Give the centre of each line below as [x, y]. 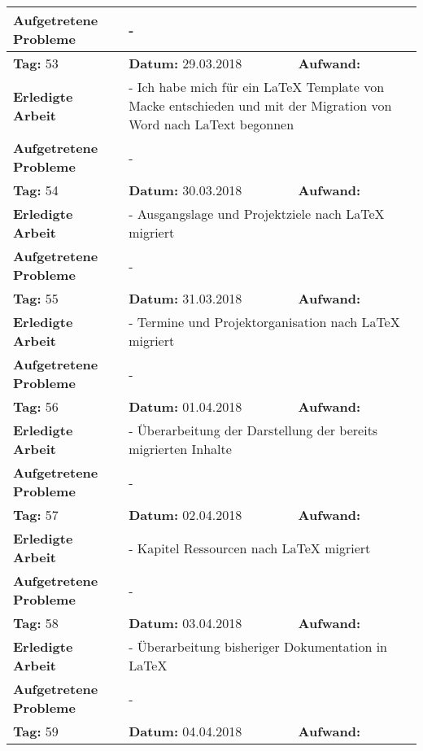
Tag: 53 [36, 63]
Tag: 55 [36, 298]
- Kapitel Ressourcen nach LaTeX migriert [250, 548]
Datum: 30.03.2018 [185, 190]
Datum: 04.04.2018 [185, 731]
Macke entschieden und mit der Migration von [260, 105]
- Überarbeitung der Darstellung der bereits [253, 430]
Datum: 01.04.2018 [185, 406]
